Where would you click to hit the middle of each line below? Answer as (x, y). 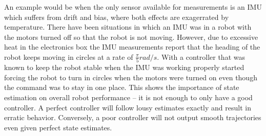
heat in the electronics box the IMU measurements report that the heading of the (132, 47)
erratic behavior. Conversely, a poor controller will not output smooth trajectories (133, 117)
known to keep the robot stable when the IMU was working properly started (124, 67)
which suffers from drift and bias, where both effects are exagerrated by (117, 17)
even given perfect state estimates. (58, 127)
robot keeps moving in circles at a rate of (69, 56)
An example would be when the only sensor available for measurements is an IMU (133, 7)
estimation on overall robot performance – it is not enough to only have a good (128, 97)
